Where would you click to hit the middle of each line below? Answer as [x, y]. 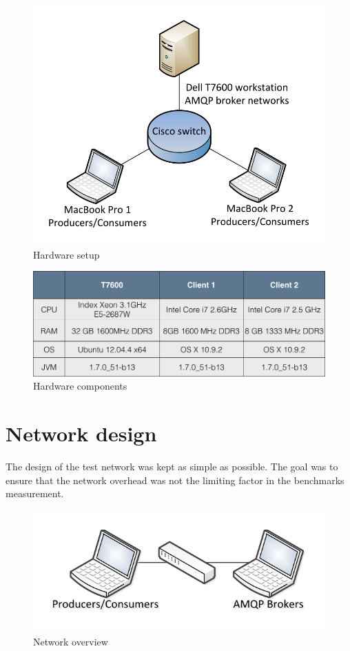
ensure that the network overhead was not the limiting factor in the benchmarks [175, 480]
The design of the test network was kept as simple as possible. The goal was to [172, 466]
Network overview [71, 642]
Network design [81, 433]
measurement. [35, 493]
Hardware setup [66, 254]
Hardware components [80, 386]
